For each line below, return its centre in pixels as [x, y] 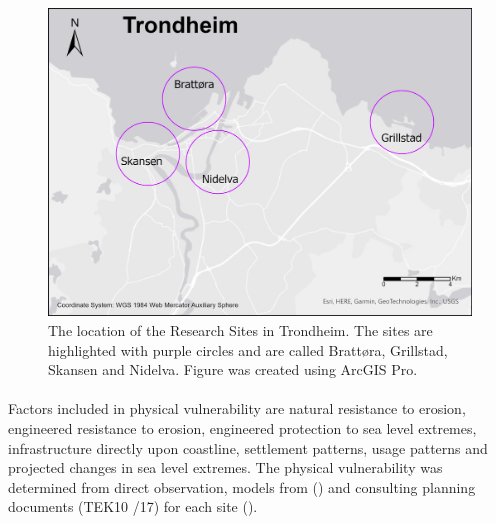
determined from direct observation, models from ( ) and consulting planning [242, 486]
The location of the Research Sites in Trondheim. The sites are [240, 330]
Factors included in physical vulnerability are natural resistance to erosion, [237, 408]
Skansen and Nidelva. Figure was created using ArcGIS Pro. [233, 369]
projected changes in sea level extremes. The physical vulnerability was [225, 467]
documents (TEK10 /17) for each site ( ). [133, 506]
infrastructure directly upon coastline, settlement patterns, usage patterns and [248, 447]
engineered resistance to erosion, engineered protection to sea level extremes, [242, 428]
